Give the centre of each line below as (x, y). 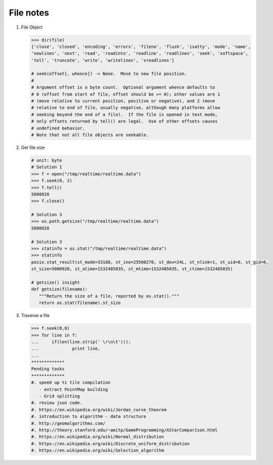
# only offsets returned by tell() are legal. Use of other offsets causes (124, 121)
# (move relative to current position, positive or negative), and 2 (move (123, 101)
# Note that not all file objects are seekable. (90, 135)
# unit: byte (47, 160)
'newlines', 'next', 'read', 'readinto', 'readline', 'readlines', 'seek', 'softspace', (140, 54)
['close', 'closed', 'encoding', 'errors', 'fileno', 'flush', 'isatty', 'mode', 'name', (141, 47)
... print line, (66, 349)
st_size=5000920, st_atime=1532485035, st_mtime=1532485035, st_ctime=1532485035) (132, 269)
